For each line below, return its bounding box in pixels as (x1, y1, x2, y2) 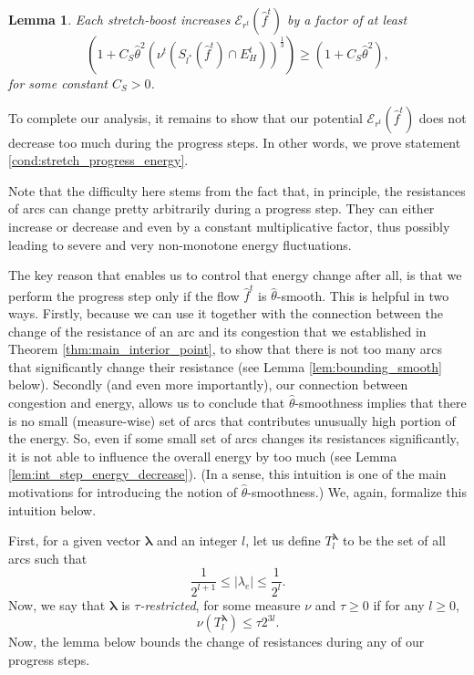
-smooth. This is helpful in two (276, 286, 449, 305)
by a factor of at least (287, 10, 407, 28)
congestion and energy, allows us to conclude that (8, 393, 285, 412)
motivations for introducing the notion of (8, 483, 238, 501)
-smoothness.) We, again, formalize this (247, 483, 467, 501)
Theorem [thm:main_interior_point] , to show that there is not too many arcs (8, 339, 443, 358)
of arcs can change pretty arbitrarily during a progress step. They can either (8, 199, 435, 218)
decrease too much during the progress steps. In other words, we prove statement (8, 132, 461, 151)
